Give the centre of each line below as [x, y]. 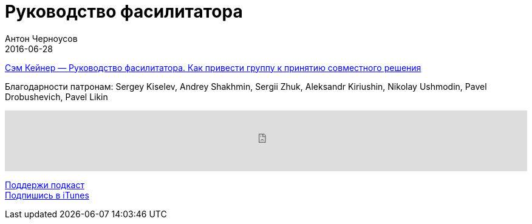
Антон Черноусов [41, 38]
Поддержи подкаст [45, 185]
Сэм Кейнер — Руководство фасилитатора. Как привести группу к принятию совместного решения [213, 67]
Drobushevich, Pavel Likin [56, 97]
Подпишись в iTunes [47, 195]
